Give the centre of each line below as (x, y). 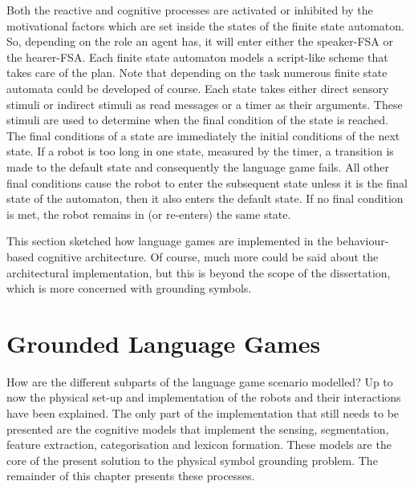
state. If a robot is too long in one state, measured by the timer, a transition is (200, 151)
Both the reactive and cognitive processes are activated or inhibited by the (190, 10)
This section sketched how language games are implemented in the (170, 241)
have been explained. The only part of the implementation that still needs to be (203, 413)
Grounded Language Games (164, 343)
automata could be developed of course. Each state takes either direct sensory (198, 88)
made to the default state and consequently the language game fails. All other (198, 166)
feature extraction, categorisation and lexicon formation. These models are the (199, 445)
